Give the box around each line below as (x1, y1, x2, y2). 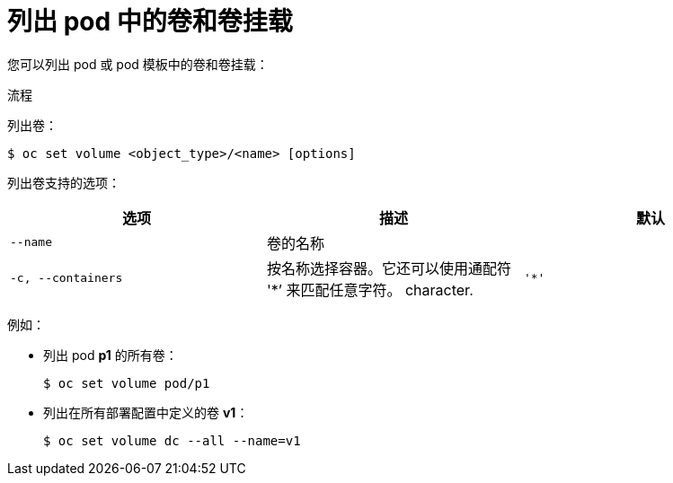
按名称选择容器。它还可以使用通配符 (266, 259, 511, 277)
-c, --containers (10, 271, 123, 285)
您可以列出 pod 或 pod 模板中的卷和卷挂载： (7, 56, 269, 72)
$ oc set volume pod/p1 (43, 375, 210, 391)
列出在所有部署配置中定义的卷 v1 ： (43, 404, 249, 420)
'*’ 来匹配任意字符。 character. (266, 280, 474, 299)
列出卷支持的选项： (7, 174, 120, 190)
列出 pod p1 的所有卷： (43, 347, 178, 363)
